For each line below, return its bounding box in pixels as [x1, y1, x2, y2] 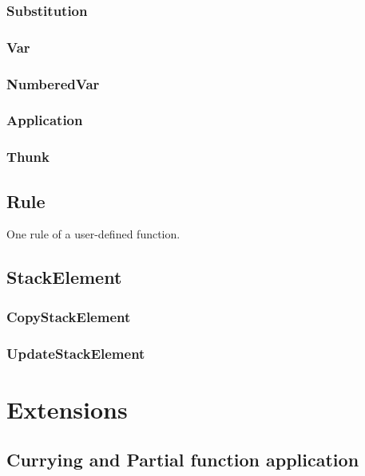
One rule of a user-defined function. [6, 226, 181, 242]
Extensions [6, 392, 128, 425]
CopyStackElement [6, 306, 131, 326]
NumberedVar [6, 73, 100, 93]
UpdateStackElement [6, 343, 145, 363]
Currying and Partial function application [6, 447, 359, 472]
